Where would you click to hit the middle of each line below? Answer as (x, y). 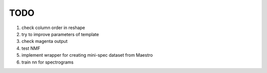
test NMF (31, 48)
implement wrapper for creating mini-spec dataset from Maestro (87, 55)
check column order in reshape (53, 28)
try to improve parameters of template (60, 34)
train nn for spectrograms (47, 62)
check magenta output (44, 41)
